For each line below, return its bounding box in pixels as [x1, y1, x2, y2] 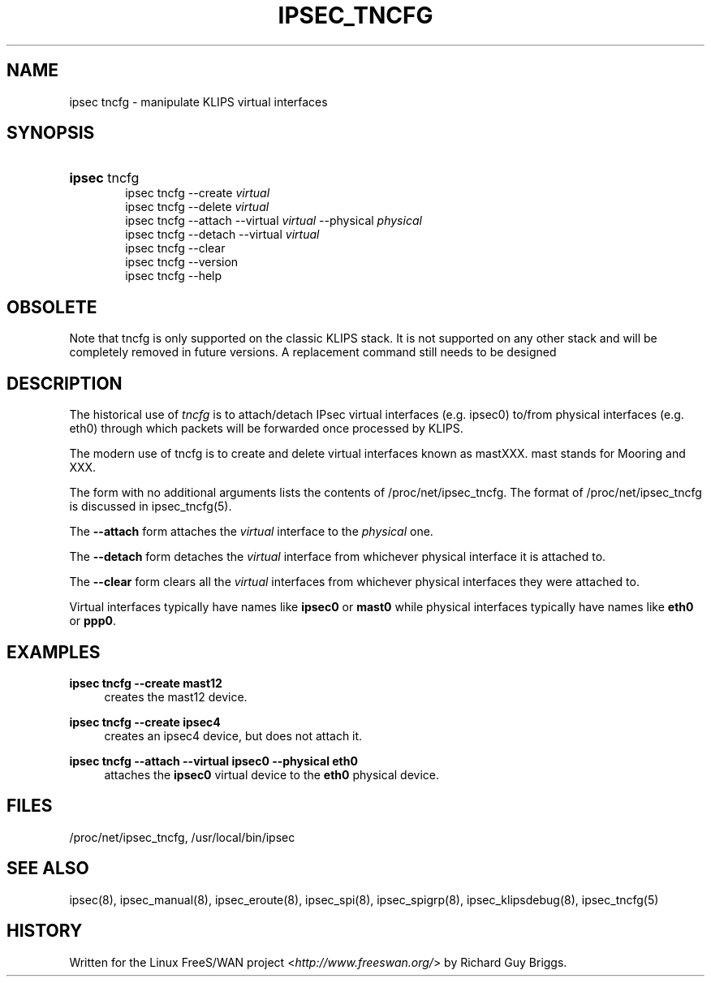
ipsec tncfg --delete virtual [125, 200, 269, 214]
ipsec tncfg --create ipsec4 [69, 714, 221, 729]
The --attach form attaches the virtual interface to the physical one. [69, 524, 433, 539]
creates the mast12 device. [104, 689, 248, 704]
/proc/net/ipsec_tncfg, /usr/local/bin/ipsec [69, 830, 295, 844]
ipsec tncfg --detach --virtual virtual [125, 227, 320, 242]
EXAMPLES [6, 641, 101, 662]
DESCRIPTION [6, 373, 123, 394]
